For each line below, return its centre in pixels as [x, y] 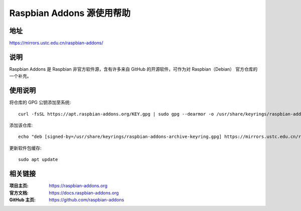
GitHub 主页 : [23, 199]
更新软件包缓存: [26, 148]
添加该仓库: [21, 125]
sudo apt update [38, 160]
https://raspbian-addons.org [78, 186]
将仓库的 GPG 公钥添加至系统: [40, 102]
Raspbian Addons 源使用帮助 [70, 13]
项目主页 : [19, 186]
